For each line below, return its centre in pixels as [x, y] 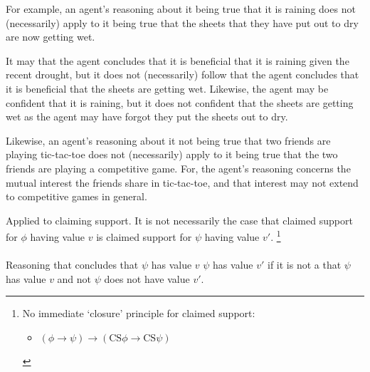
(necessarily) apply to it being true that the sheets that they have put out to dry [182, 22]
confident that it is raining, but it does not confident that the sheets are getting [180, 102]
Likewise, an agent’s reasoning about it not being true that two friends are [168, 140]
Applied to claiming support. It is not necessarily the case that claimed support [179, 220]
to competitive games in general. [76, 196]
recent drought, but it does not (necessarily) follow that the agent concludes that [183, 74]
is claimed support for [144, 236]
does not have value [147, 278]
